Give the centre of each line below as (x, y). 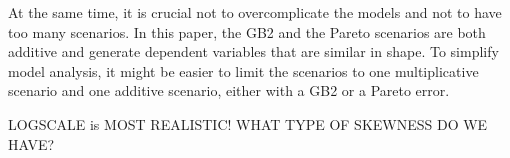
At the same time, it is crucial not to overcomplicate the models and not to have (255, 12)
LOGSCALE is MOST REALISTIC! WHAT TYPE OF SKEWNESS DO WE (248, 123)
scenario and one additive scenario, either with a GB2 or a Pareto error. (229, 90)
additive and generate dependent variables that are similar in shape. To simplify (253, 51)
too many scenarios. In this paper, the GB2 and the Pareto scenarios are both (247, 31)
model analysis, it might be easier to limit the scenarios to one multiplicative (243, 70)
